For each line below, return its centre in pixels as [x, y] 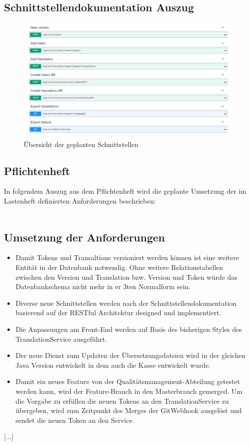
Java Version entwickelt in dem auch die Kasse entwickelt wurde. [113, 365]
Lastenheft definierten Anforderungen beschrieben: [80, 201]
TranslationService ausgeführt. [61, 339]
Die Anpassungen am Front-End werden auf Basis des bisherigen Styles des [129, 329]
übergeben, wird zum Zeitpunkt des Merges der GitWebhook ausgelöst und [129, 410]
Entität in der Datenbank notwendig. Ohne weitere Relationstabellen [119, 267]
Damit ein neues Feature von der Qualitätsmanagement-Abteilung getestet [128, 381]
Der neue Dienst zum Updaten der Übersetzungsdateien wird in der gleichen [130, 355]
